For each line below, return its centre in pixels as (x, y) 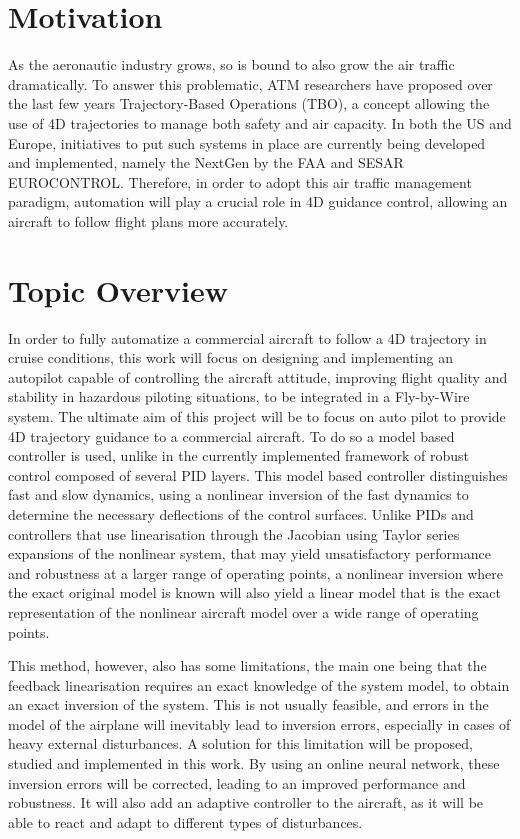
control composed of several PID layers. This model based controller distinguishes (258, 474)
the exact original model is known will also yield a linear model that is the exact (255, 592)
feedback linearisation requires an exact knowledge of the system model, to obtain (259, 684)
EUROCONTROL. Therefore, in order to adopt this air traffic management (240, 181)
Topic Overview (118, 289)
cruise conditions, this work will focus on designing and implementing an (230, 357)
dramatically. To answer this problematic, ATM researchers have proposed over (250, 83)
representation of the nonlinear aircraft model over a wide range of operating (243, 611)
